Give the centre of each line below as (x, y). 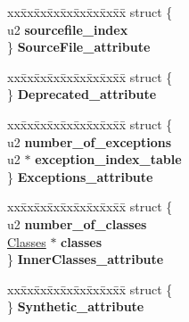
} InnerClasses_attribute (86, 259)
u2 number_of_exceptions (89, 141)
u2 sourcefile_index (68, 29)
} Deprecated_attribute (82, 94)
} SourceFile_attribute (79, 47)
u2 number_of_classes (77, 223)
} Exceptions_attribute (80, 176)
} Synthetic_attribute (76, 306)
